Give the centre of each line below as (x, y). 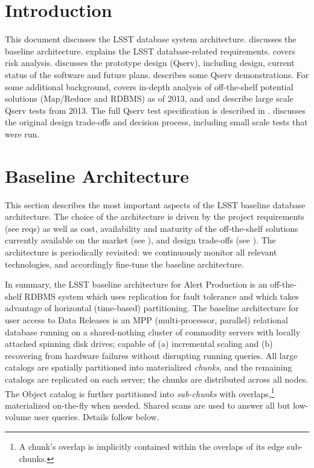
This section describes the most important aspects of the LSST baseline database (155, 204)
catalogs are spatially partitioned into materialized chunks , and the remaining (149, 367)
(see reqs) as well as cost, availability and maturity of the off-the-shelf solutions (152, 228)
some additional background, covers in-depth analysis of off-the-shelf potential (149, 86)
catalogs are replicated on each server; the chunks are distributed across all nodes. (157, 379)
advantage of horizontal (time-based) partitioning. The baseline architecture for (152, 308)
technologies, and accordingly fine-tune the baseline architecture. (124, 264)
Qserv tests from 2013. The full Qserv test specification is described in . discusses (155, 110)
